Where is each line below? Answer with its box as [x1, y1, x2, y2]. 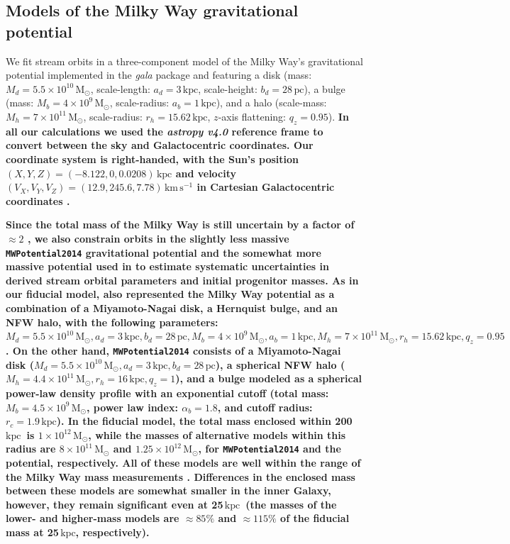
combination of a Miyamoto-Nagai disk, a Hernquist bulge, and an [6, 300, 338, 315]
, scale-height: [198, 81, 257, 96]
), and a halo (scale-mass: [216, 95, 327, 110]
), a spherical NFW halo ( [215, 357, 345, 372]
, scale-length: [90, 81, 150, 96]
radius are [6, 441, 56, 456]
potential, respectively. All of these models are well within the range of [6, 455, 361, 470]
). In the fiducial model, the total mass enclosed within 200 [56, 413, 353, 428]
